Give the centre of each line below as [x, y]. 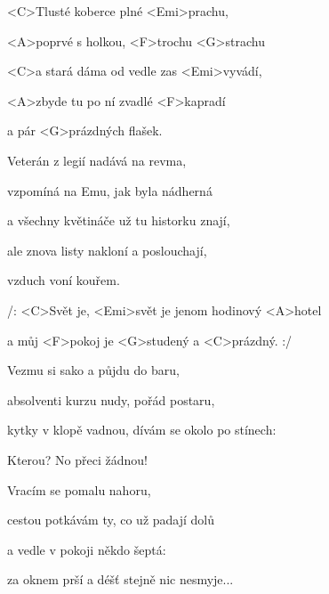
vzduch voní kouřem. [64, 280]
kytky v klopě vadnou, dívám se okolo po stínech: [142, 430]
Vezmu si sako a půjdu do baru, [93, 370]
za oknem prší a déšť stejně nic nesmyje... [120, 579]
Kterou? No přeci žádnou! [77, 459]
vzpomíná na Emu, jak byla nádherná [110, 190]
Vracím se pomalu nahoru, [79, 489]
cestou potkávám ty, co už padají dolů [111, 520]
